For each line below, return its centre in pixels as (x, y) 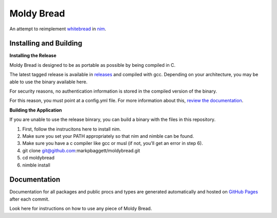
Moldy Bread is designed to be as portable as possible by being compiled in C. (93, 65)
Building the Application (36, 110)
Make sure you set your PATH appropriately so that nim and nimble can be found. (108, 136)
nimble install (36, 165)
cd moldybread (38, 158)
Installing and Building (46, 43)
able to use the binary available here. (48, 82)
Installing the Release (33, 56)
